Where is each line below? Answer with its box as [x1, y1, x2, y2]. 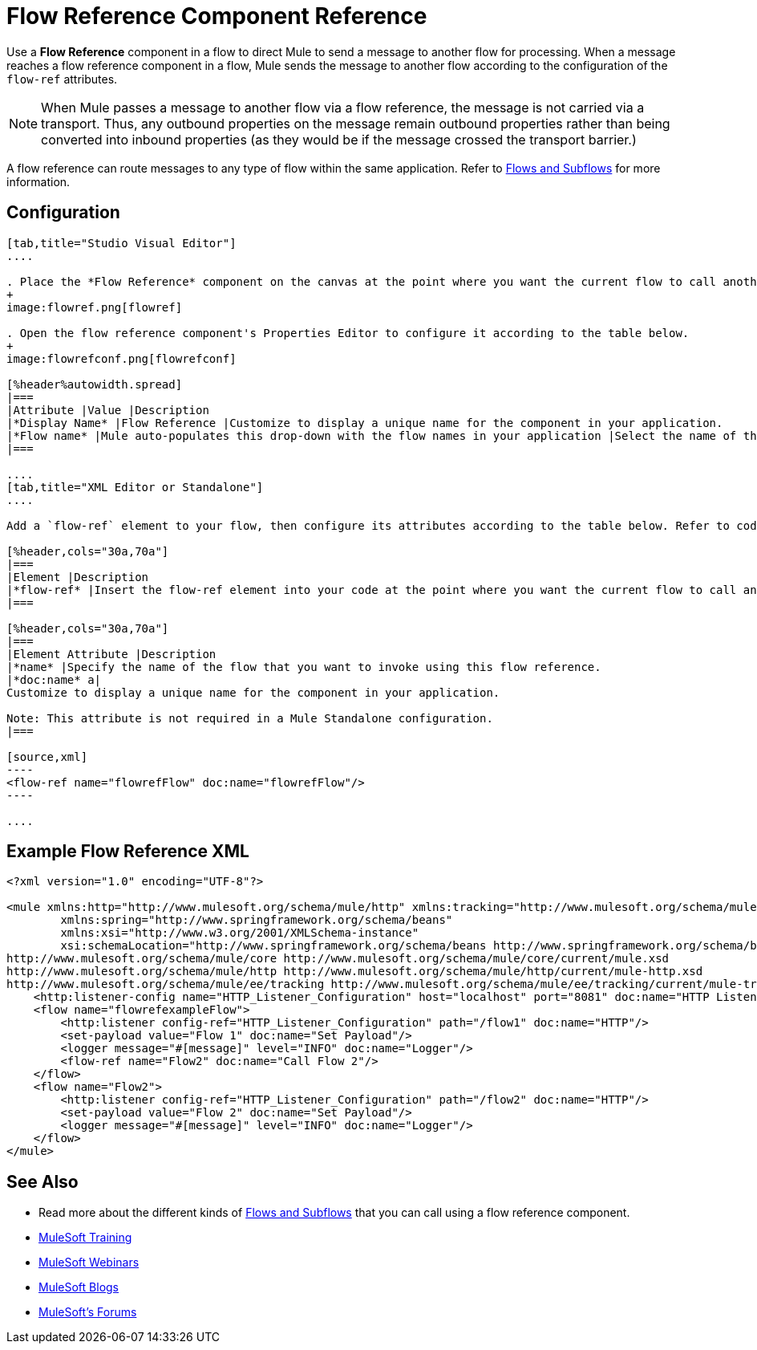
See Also [6, 1171, 79, 1192]
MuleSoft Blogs [38, 1280, 119, 1295]
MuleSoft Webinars [38, 1255, 140, 1270]
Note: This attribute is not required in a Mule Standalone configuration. [6, 711, 493, 725]
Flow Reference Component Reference [6, 2, 427, 30]
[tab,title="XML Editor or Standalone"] [6, 480, 264, 494]
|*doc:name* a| [6, 673, 102, 686]
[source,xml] [6, 750, 88, 763]
